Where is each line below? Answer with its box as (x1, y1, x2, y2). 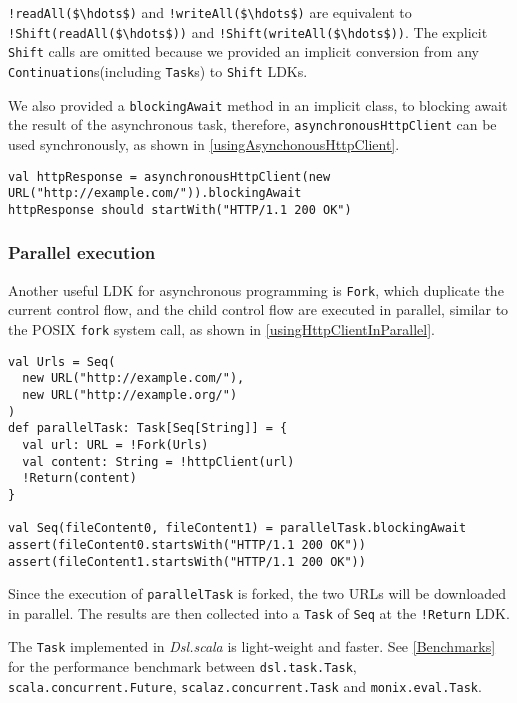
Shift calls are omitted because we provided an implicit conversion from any (8, 41, 479, 62)
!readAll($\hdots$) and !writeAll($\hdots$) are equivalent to (8, 2, 412, 22)
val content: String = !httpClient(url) (22, 454, 295, 469)
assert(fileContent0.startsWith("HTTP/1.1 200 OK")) (8, 537, 366, 552)
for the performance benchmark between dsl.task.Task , (8, 656, 357, 677)
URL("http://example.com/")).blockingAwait (8, 186, 302, 201)
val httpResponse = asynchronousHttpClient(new (8, 169, 331, 184)
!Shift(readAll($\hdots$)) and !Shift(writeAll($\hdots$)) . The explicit (8, 21, 488, 42)
